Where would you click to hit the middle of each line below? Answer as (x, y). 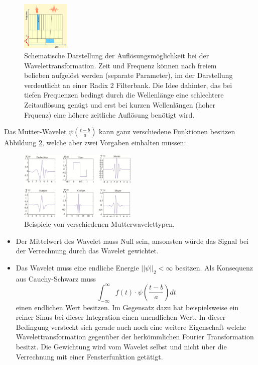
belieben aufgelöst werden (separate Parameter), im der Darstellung (128, 75)
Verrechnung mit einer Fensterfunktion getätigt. (89, 356)
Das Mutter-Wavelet (35, 131)
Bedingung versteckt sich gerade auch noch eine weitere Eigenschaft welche (131, 327)
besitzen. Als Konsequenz (214, 267)
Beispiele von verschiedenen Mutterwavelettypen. (99, 224)
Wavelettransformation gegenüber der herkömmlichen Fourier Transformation (135, 337)
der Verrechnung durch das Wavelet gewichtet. (87, 251)
